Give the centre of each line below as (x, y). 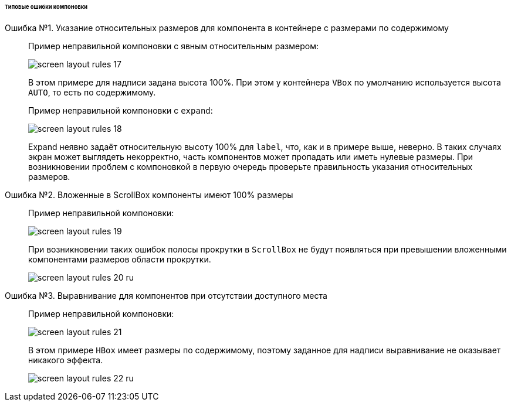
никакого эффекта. (66, 360)
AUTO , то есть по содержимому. (92, 92)
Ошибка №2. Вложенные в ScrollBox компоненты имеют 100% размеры (149, 195)
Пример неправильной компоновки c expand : (121, 110)
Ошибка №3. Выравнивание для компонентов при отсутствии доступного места (166, 295)
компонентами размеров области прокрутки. (120, 259)
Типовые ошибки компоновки (46, 7)
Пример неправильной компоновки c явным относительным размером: (173, 46)
